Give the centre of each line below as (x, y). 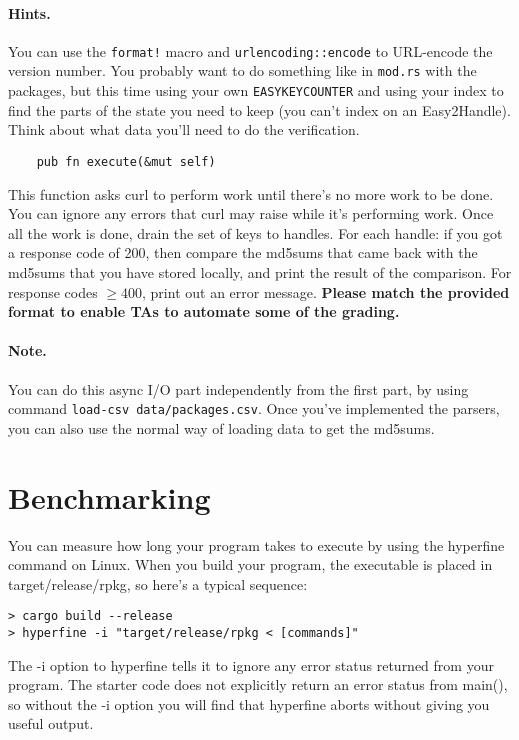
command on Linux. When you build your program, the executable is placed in (250, 564)
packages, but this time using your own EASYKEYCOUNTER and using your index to (256, 90)
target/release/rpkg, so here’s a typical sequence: (158, 583)
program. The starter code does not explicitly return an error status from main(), (258, 684)
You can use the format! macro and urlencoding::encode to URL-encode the (250, 50)
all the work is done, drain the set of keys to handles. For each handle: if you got (255, 232)
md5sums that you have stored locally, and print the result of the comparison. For (260, 271)
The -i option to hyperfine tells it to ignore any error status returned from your (251, 664)
